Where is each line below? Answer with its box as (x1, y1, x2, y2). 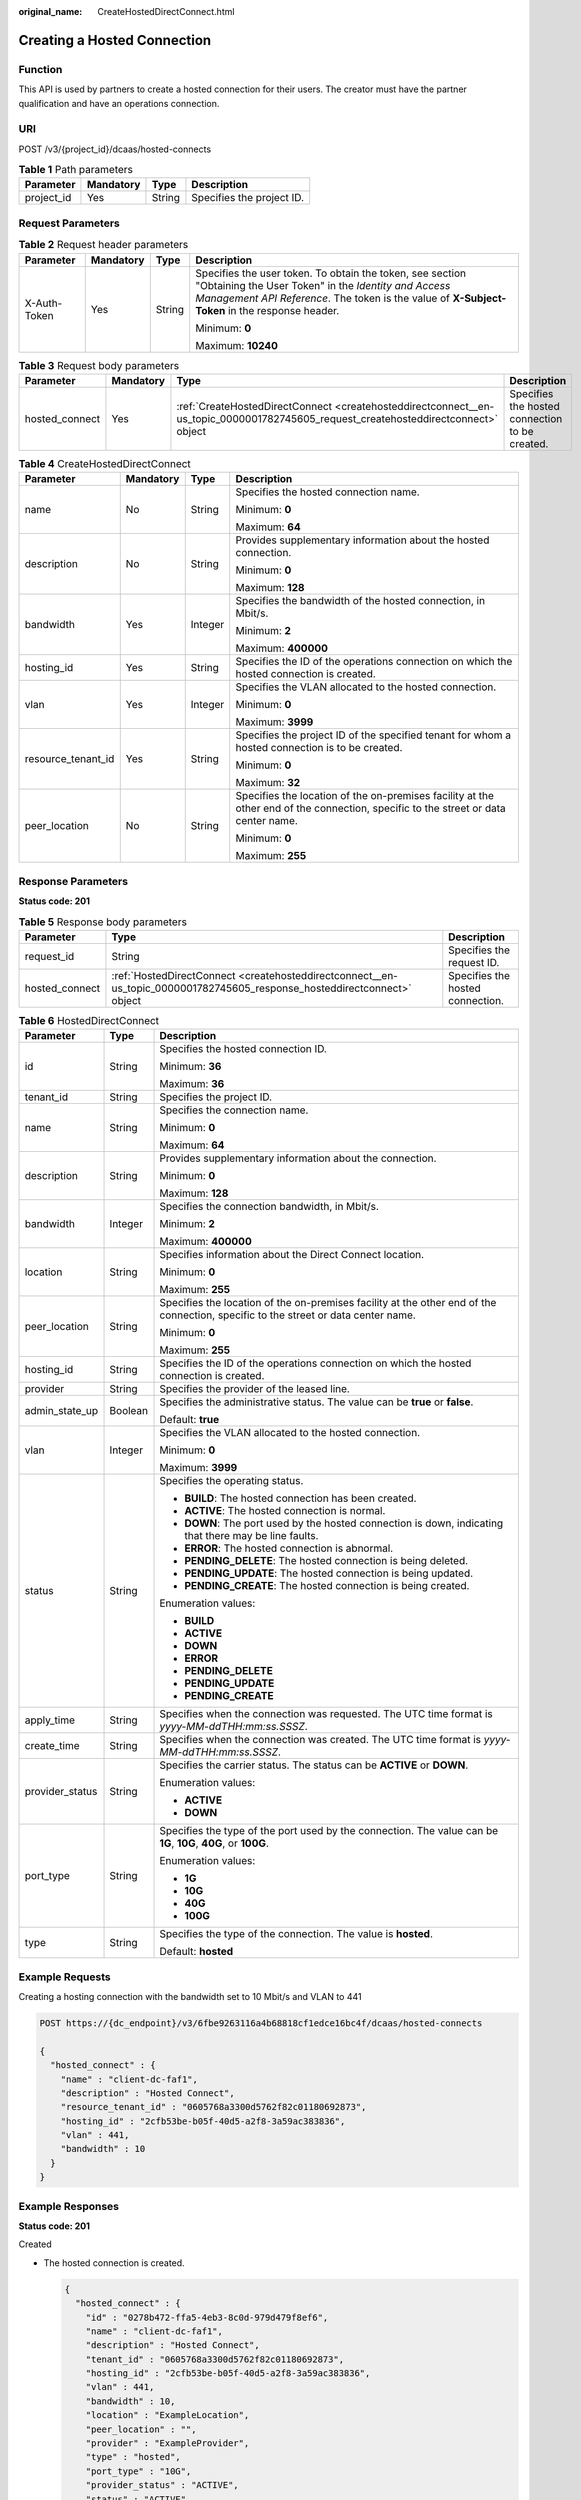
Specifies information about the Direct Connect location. (159, 1248, 425, 1262)
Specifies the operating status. (159, 1474, 304, 1488)
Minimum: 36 (159, 1060, 222, 1074)
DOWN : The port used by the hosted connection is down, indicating (184, 1516, 504, 1530)
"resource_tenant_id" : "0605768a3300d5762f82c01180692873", (60, 2101, 367, 2113)
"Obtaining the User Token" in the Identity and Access (195, 278, 451, 292)
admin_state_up (24, 1404, 99, 1418)
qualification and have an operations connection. (18, 97, 220, 109)
